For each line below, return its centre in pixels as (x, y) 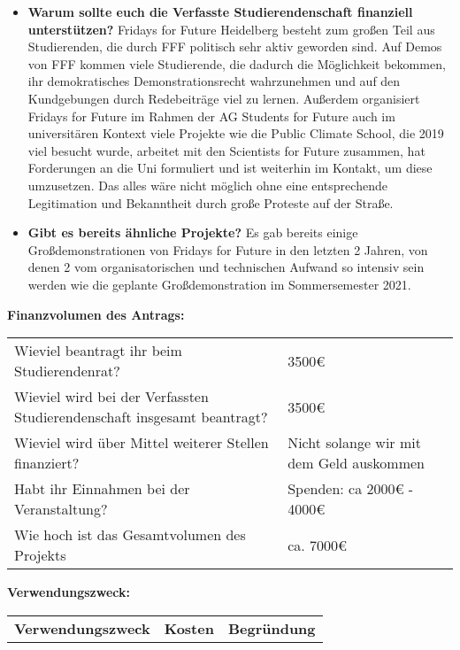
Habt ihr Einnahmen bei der (102, 489)
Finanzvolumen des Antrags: (96, 314)
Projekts (40, 555)
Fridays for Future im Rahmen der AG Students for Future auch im (211, 116)
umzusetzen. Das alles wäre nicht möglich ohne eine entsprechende (207, 185)
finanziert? (47, 463)
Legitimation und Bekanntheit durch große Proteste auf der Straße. (211, 202)
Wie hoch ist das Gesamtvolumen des (130, 535)
